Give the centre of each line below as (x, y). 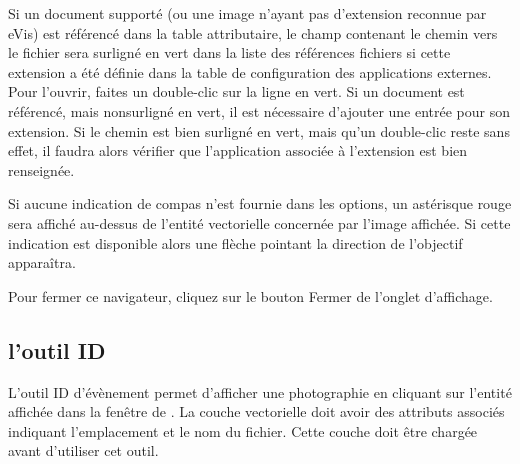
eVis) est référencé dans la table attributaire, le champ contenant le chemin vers (253, 32)
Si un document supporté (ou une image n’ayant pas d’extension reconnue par (247, 13)
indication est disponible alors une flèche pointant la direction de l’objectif (235, 242)
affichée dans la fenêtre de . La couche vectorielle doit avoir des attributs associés (256, 411)
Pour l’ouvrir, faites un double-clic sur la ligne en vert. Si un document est (236, 91)
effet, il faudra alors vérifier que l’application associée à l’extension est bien (238, 150)
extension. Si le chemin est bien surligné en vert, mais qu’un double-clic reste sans (259, 130)
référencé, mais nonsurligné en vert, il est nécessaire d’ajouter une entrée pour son (259, 110)
